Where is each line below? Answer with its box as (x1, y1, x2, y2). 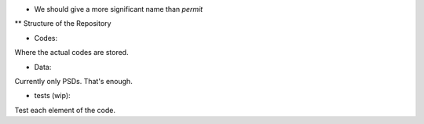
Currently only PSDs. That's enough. (14, 76, 133, 86)
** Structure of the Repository (14, 19, 111, 28)
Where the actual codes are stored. (14, 48, 129, 57)
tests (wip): (34, 91, 71, 100)
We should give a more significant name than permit (34, 5, 203, 13)
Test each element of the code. (14, 105, 115, 115)
